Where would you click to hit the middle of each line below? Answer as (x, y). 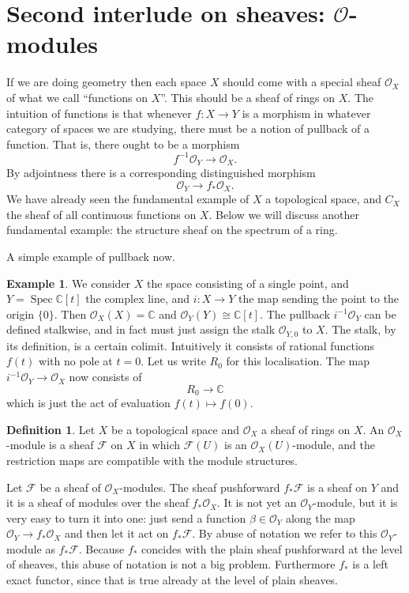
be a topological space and (175, 429)
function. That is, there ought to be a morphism (123, 144)
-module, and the (334, 445)
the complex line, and (138, 298)
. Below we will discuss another (284, 214)
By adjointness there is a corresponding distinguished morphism (161, 173)
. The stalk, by (360, 329)
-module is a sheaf (50, 445)
